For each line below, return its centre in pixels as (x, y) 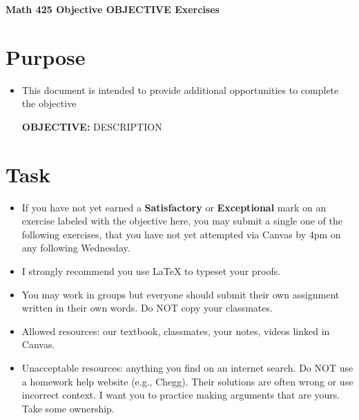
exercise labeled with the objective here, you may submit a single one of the (182, 221)
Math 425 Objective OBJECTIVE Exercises (113, 9)
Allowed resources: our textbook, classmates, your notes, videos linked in (176, 331)
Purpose (46, 56)
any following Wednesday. (76, 248)
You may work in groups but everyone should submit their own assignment (181, 294)
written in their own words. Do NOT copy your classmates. (147, 308)
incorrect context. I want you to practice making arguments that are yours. (181, 395)
